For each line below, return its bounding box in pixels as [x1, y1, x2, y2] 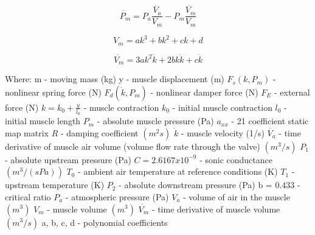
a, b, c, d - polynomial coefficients [41, 216, 168, 228]
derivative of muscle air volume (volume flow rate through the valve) [5, 139, 260, 152]
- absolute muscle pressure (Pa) [97, 114, 214, 127]
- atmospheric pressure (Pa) [65, 190, 169, 203]
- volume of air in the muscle [183, 190, 290, 203]
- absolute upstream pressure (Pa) [5, 153, 131, 166]
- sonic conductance [199, 153, 272, 166]
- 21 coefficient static [231, 114, 309, 127]
